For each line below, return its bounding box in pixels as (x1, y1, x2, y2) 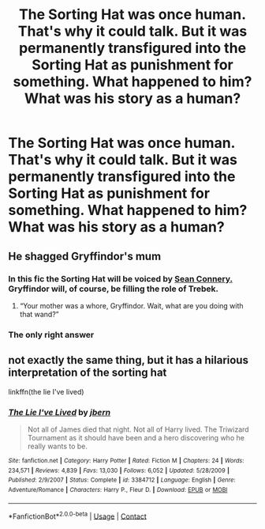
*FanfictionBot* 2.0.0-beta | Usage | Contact (8, 510, 147, 521)
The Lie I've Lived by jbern (8, 406, 111, 418)
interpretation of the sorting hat (8, 366, 167, 380)
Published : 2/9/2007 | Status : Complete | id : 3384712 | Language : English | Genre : (8, 476, 236, 484)
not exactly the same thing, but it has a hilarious (8, 353, 248, 367)
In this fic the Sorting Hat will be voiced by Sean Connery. (8, 273, 233, 284)
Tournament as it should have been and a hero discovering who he (27, 433, 244, 442)
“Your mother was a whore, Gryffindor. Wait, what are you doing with (19, 300, 244, 310)
